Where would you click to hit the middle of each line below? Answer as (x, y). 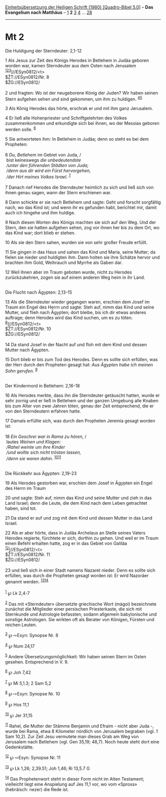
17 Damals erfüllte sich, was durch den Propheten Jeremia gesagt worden (80, 421)
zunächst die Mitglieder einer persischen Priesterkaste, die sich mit (74, 609)
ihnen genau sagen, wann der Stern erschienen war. (58, 192)
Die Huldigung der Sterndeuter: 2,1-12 (43, 51)
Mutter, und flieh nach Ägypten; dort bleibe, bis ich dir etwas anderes (76, 312)
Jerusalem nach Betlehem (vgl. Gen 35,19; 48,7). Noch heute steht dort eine (82, 742)
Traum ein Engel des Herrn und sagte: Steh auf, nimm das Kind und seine (80, 307)
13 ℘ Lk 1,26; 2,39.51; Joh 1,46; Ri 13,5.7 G (47, 768)
